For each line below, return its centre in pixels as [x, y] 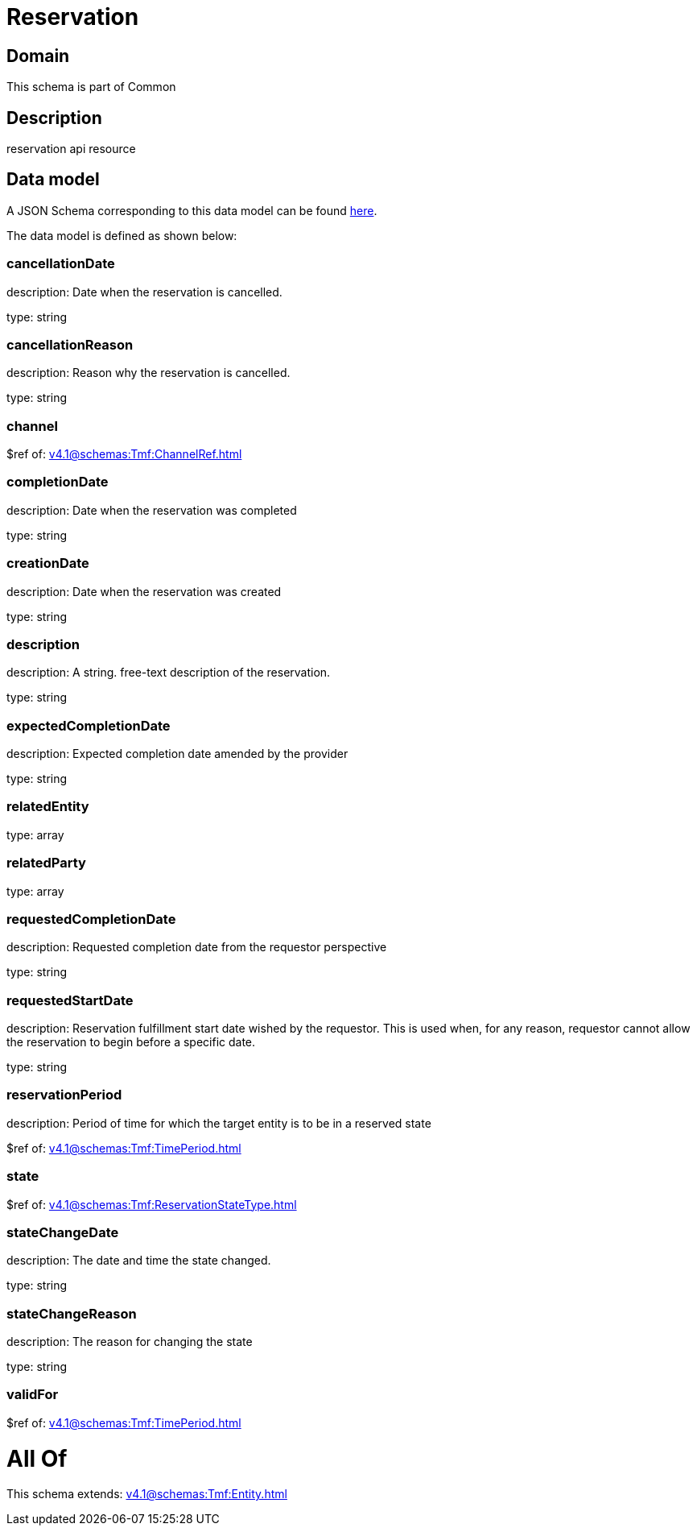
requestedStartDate [70, 1000]
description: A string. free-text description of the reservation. [169, 673]
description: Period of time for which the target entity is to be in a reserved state [219, 1123]
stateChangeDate [63, 1232]
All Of [37, 1458]
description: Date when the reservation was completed [152, 510]
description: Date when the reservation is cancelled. [144, 292]
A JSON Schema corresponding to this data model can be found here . [192, 210]
